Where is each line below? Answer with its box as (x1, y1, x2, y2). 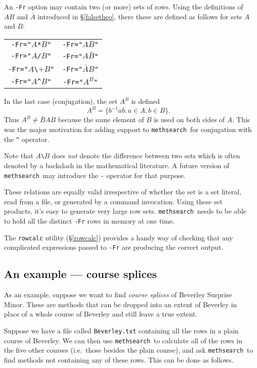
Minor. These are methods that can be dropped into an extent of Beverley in (4, 299, 237, 309)
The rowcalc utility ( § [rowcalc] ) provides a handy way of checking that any (4, 232, 233, 242)
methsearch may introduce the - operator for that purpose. (4, 170, 186, 180)
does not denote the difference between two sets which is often (52, 150, 240, 161)
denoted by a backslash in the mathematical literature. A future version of (4, 160, 229, 171)
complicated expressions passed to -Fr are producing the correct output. (4, 242, 223, 252)
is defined (131, 96, 160, 106)
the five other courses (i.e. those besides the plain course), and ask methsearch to (4, 345, 253, 355)
